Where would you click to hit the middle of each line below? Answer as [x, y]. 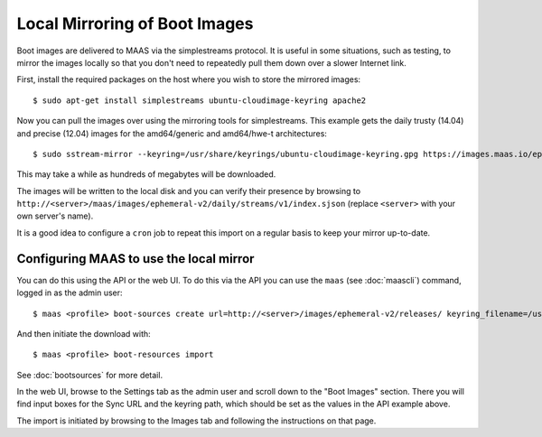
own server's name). [55, 216]
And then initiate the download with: [84, 333]
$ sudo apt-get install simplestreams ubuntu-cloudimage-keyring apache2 [200, 100]
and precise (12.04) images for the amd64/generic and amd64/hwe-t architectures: [172, 133]
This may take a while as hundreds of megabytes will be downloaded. [146, 174]
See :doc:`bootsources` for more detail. [89, 375]
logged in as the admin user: [70, 293]
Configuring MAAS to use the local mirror [135, 259]
